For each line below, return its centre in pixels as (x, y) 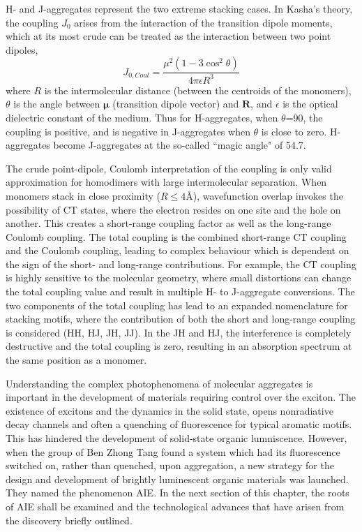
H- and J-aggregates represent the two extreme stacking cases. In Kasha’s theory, (179, 8)
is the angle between (57, 104)
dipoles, (22, 49)
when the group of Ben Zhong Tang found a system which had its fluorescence (173, 451)
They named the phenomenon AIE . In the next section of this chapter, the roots (178, 493)
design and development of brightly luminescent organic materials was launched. (177, 479)
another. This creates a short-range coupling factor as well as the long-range (168, 223)
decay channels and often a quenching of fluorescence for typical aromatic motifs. (179, 424)
